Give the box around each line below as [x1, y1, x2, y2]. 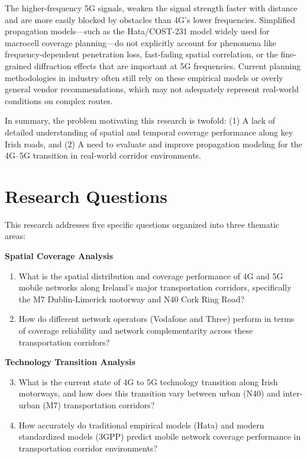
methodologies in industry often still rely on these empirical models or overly [5, 71, 283, 83]
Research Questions [5, 183, 168, 208]
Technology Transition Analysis [5, 356, 135, 368]
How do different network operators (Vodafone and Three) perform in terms [18, 312, 295, 325]
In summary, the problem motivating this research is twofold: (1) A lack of [5, 114, 276, 127]
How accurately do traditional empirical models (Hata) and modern [18, 418, 264, 431]
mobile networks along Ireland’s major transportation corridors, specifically [18, 281, 292, 293]
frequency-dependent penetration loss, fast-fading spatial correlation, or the [5, 48, 278, 60]
